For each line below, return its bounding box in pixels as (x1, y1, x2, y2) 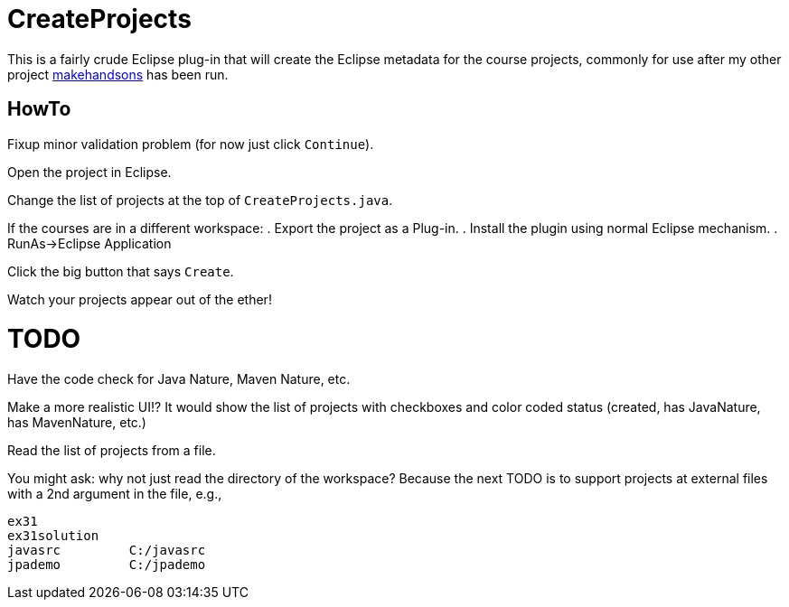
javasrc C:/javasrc (7, 543, 206, 558)
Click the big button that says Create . (7, 263, 234, 279)
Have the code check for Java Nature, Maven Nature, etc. (7, 371, 351, 388)
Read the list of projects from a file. (7, 443, 216, 459)
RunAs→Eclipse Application (7, 235, 172, 251)
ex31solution (7, 528, 99, 544)
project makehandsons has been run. (7, 66, 229, 82)
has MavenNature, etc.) (7, 415, 146, 431)
